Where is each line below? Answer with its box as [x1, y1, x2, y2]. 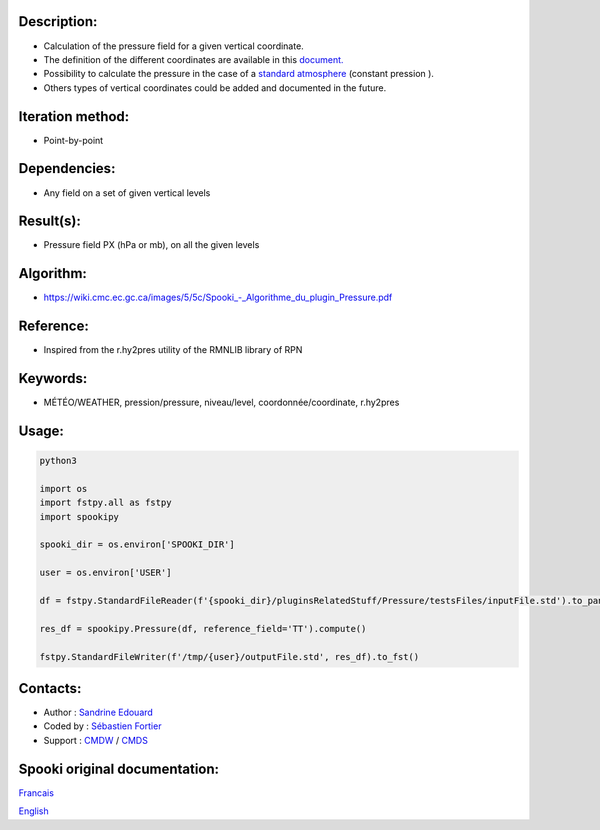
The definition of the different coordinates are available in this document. [43, 53, 344, 65]
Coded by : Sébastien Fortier [43, 720, 162, 732]
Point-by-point [43, 134, 104, 146]
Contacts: [18, 680, 82, 697]
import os [39, 483, 88, 494]
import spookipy [39, 511, 120, 522]
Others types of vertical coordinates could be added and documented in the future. [43, 81, 387, 94]
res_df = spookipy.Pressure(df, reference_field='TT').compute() [39, 623, 367, 634]
